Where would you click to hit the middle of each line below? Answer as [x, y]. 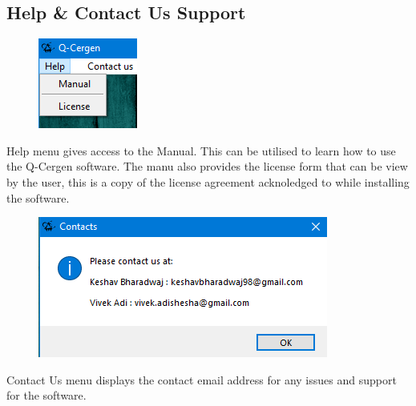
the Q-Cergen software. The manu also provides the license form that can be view [207, 166]
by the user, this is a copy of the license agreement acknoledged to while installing [208, 181]
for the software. [46, 395]
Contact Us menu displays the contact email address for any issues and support [202, 379]
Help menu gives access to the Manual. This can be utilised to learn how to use [201, 150]
